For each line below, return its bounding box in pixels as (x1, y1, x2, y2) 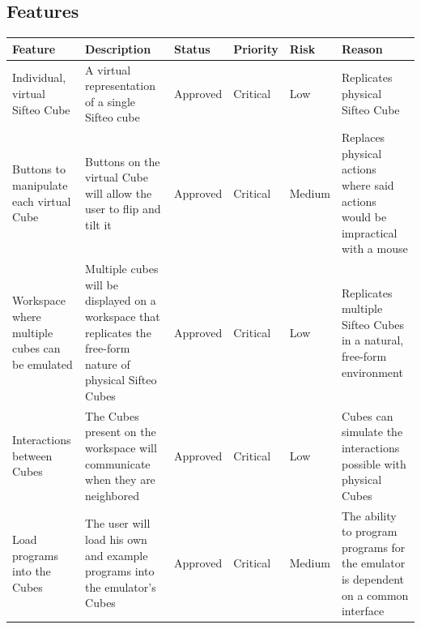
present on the (85, 423, 156, 440)
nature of (85, 355, 130, 372)
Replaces (341, 129, 385, 146)
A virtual (85, 61, 131, 78)
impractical (341, 224, 398, 241)
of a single (85, 92, 135, 109)
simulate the (341, 423, 403, 440)
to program (341, 523, 398, 540)
